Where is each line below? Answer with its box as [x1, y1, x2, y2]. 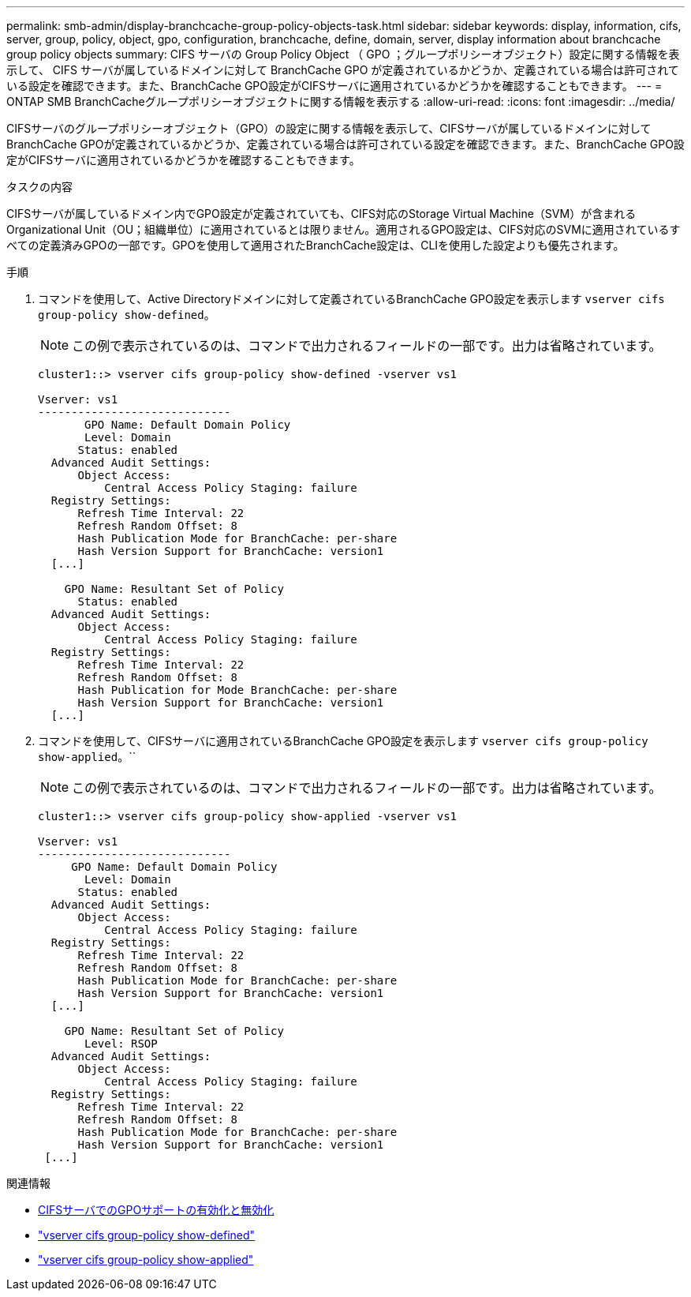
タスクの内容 [6, 180, 73, 193]
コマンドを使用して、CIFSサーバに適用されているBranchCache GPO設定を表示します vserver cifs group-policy [38, 734, 648, 748]
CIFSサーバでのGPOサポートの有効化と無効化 [38, 1203, 275, 1216]
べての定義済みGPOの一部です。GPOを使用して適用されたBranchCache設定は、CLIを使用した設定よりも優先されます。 [6, 238, 625, 252]
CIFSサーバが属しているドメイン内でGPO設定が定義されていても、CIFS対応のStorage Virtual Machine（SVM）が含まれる [6, 207, 637, 220]
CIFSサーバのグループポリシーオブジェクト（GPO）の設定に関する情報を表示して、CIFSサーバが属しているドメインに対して [6, 122, 652, 135]
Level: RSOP [84, 1037, 158, 1050]
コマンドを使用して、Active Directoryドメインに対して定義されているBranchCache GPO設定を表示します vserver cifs [38, 292, 665, 306]
